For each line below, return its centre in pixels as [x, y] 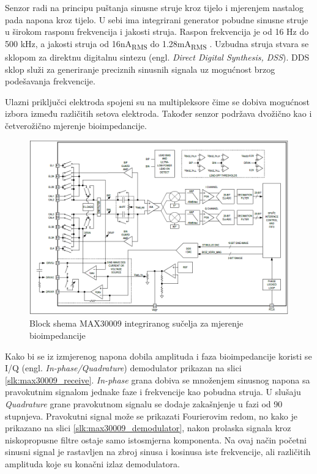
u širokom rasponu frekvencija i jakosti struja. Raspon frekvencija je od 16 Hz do [157, 31]
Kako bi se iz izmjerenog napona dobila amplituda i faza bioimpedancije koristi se [158, 356]
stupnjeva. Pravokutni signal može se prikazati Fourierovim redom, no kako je [151, 416]
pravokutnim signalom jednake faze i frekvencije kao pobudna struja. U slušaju [153, 392]
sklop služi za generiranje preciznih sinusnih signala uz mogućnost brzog [140, 69]
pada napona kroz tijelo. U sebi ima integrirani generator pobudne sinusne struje [157, 19]
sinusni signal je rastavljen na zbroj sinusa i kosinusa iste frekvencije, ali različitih [158, 452]
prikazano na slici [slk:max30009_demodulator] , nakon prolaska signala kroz [148, 428]
